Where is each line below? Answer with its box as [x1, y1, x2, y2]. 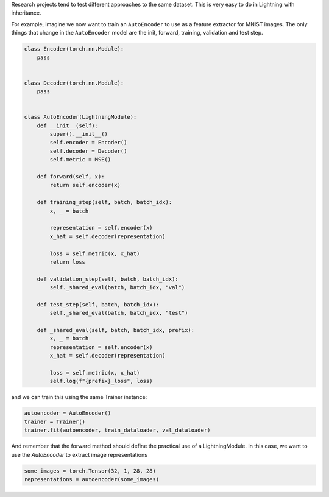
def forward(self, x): [37, 174, 105, 180]
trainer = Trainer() [24, 418, 85, 425]
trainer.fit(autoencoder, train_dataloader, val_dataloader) [24, 427, 211, 434]
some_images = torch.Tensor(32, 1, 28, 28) [24, 467, 157, 474]
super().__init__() [49, 131, 108, 138]
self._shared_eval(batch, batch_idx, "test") [49, 309, 188, 317]
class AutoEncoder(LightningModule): [24, 113, 137, 121]
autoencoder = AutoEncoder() [24, 410, 111, 417]
